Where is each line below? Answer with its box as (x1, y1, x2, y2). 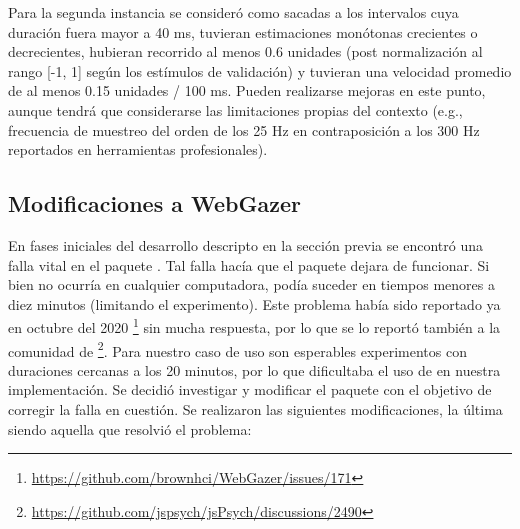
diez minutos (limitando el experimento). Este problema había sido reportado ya (8, 293, 501, 314)
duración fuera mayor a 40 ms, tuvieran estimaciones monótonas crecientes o (8, 21, 478, 42)
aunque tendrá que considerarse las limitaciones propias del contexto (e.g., (8, 99, 463, 120)
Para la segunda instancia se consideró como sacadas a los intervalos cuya (8, 2, 459, 22)
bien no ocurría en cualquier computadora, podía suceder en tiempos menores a (8, 274, 495, 295)
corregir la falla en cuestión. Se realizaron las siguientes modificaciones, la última (8, 399, 503, 420)
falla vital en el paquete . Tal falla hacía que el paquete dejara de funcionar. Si (8, 254, 490, 275)
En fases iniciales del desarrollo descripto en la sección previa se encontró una (8, 234, 483, 255)
